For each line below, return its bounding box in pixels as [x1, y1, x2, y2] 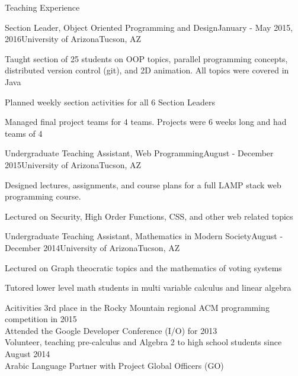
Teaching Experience [5, 1, 80, 13]
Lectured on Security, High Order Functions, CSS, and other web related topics [5, 210, 293, 222]
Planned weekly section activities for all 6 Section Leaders [5, 95, 215, 108]
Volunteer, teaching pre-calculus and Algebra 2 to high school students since [5, 336, 282, 348]
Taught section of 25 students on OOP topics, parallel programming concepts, [5, 52, 288, 65]
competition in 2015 [5, 313, 77, 325]
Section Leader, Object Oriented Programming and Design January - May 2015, [5, 21, 293, 33]
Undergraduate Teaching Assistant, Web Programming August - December [5, 147, 274, 159]
